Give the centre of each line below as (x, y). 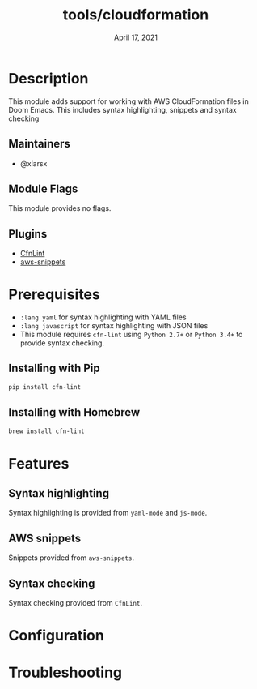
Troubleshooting (65, 672)
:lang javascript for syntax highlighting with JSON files (114, 326)
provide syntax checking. (62, 343)
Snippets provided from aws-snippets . (72, 558)
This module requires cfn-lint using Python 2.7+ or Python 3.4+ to (131, 335)
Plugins (28, 234)
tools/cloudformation (136, 15)
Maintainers (40, 144)
